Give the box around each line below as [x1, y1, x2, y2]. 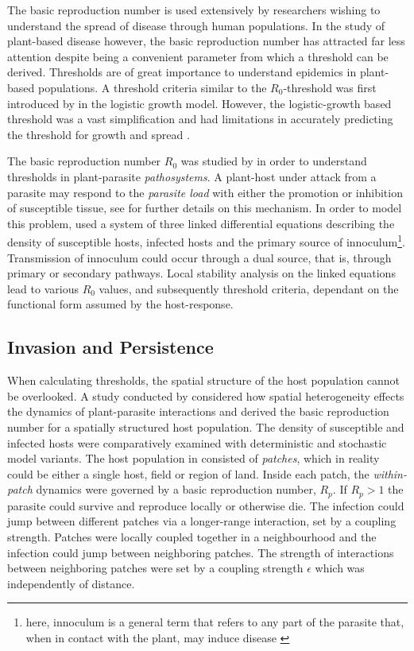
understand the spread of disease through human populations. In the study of [7, 17, 385, 33]
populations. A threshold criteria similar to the [37, 79, 267, 95]
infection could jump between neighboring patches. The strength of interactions [7, 544, 394, 560]
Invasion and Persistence [7, 335, 214, 359]
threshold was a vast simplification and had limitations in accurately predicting [7, 110, 393, 127]
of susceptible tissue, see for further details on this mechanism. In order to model [7, 200, 402, 216]
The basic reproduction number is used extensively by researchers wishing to [7, 2, 381, 17]
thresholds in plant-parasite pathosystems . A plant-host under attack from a [7, 168, 377, 184]
